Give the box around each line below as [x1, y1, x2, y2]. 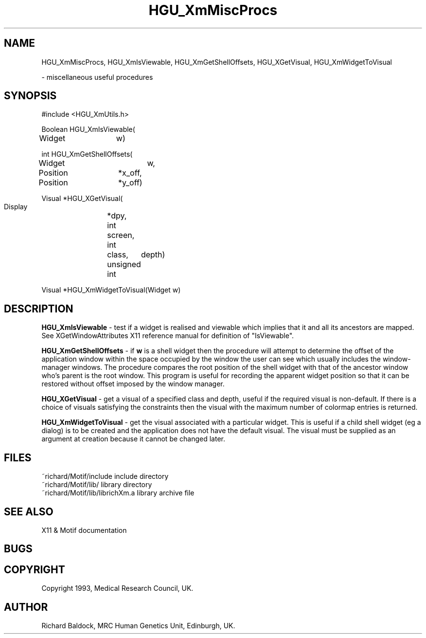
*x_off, [118, 168, 142, 178]
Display [4, 202, 28, 211]
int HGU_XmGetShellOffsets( [41, 150, 133, 159]
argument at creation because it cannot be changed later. [41, 435, 226, 443]
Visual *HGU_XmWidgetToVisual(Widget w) [41, 286, 181, 294]
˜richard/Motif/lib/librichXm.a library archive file [41, 489, 195, 497]
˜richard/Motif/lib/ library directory [41, 480, 152, 489]
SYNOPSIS [4, 90, 57, 102]
